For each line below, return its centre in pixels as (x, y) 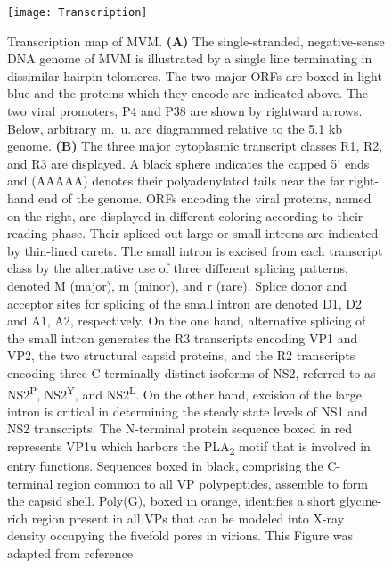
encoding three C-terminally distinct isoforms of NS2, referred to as (192, 372)
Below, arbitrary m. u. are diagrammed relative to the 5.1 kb (175, 128)
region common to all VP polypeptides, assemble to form (212, 483)
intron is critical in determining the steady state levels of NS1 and (188, 411)
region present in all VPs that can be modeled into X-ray (188, 518)
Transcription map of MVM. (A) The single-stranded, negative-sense (196, 41)
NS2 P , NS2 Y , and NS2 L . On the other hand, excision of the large (184, 392)
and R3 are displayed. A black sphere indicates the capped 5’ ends (188, 163)
